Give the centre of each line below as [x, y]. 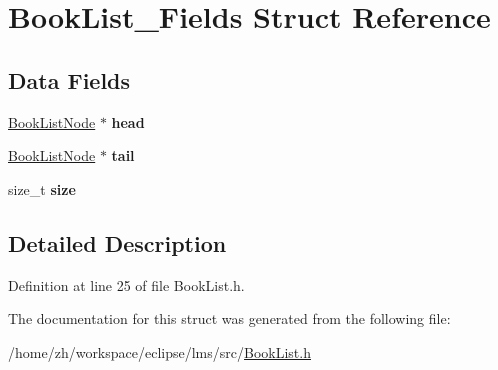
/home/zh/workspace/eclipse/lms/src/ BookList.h [159, 351]
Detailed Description [117, 242]
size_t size [42, 188]
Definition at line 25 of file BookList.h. [126, 284]
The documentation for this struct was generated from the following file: [229, 318]
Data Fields [69, 79]
